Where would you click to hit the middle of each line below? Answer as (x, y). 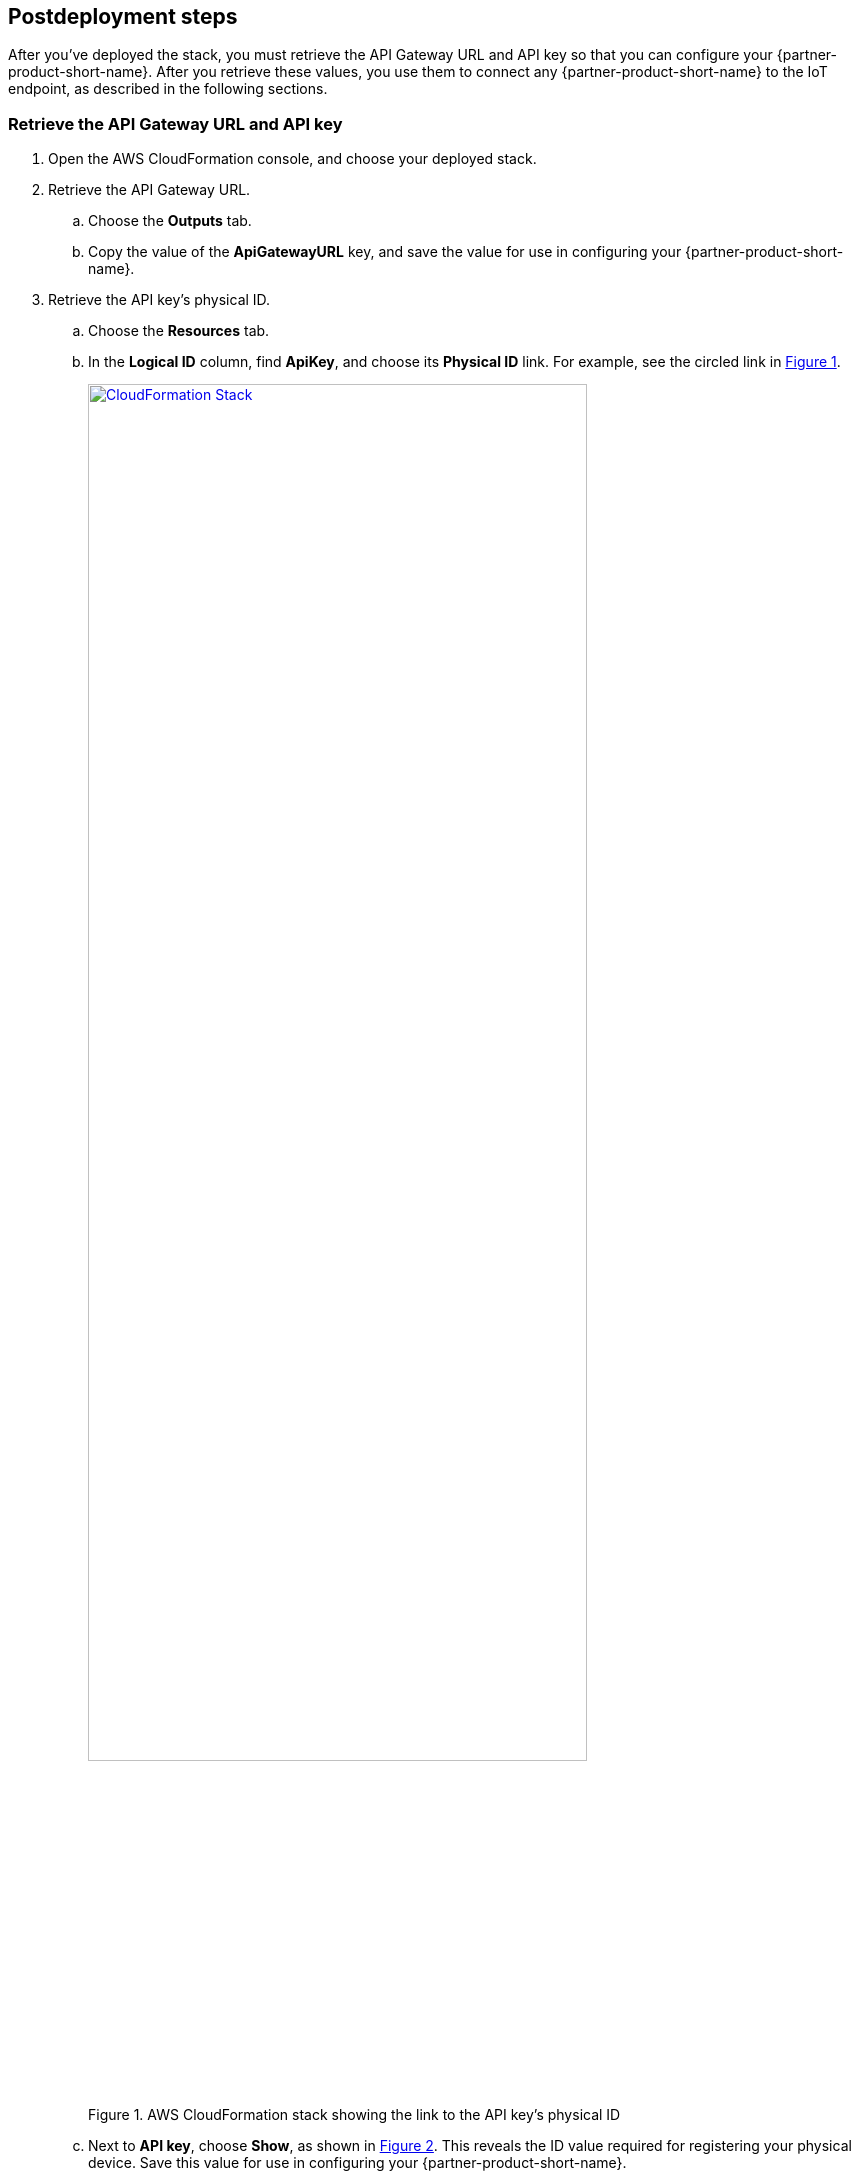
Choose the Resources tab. (179, 331)
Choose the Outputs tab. (170, 221)
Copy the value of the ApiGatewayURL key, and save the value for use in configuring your (385, 252)
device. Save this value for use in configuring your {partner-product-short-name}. (357, 2162)
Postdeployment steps (123, 16)
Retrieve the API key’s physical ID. (159, 300)
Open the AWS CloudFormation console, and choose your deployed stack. (292, 159)
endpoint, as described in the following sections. (168, 89)
